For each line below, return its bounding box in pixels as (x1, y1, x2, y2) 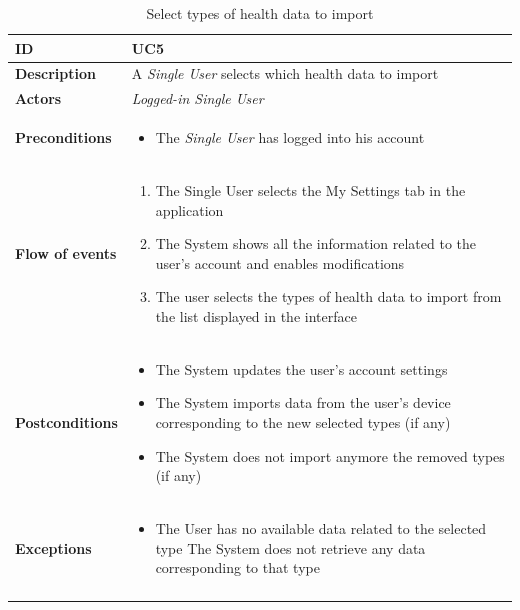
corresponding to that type (155, 557, 320, 578)
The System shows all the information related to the (155, 233, 477, 254)
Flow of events (15, 242, 117, 263)
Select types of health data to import (146, 3, 374, 23)
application (155, 199, 224, 220)
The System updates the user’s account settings (155, 358, 448, 379)
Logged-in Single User (131, 88, 264, 109)
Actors (15, 88, 62, 109)
